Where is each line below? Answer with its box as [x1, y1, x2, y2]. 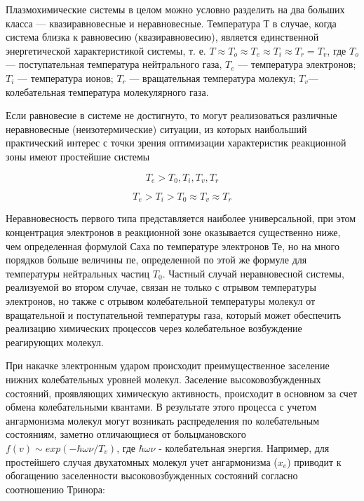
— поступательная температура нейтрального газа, [6, 57, 222, 71]
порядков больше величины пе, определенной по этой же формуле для [6, 252, 307, 267]
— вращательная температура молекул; [129, 70, 296, 85]
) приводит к [287, 454, 342, 469]
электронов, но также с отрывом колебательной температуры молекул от [6, 294, 316, 308]
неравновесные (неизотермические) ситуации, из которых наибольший [6, 121, 307, 136]
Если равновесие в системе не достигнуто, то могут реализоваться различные [6, 108, 337, 123]
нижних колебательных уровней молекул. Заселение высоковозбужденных [6, 371, 321, 386]
